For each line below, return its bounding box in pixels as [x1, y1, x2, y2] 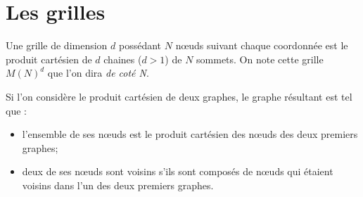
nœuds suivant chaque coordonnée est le [175, 38, 348, 53]
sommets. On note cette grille [196, 51, 324, 66]
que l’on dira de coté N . [47, 65, 149, 80]
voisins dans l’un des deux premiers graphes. [22, 177, 214, 192]
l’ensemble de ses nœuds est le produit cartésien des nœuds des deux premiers [22, 127, 358, 141]
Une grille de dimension [6, 38, 108, 53]
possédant [119, 38, 162, 53]
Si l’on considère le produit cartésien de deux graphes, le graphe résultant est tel [6, 89, 352, 103]
